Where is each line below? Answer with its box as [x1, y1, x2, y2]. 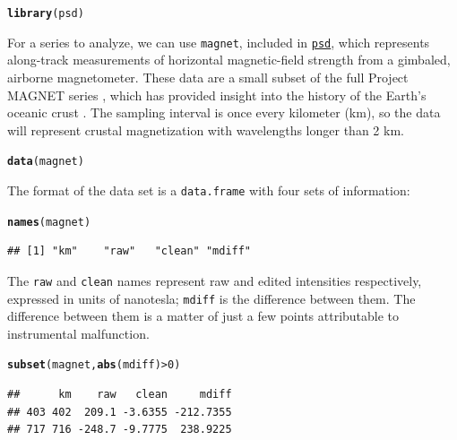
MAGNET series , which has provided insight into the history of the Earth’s [7, 85, 427, 104]
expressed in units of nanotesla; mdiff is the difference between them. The [7, 289, 416, 307]
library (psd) [7, 7, 84, 20]
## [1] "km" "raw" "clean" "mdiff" [7, 245, 252, 258]
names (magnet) [7, 215, 91, 229]
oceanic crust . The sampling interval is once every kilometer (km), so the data [7, 103, 441, 122]
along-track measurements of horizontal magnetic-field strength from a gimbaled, [7, 50, 451, 69]
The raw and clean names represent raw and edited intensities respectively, [7, 271, 422, 289]
